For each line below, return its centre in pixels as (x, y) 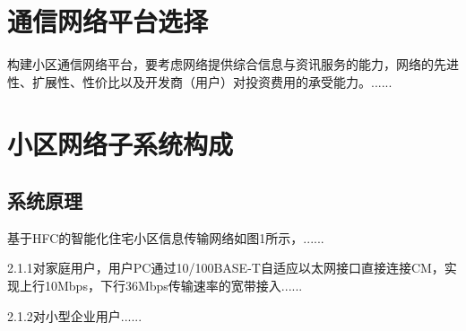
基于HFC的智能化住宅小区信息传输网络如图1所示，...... (166, 237)
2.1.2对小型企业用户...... (75, 315)
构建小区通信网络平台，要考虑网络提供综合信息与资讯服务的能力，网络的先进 (233, 64)
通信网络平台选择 (108, 21)
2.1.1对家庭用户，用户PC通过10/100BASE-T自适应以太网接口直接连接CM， (226, 268)
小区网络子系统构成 (121, 143)
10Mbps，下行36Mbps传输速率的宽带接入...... (173, 286)
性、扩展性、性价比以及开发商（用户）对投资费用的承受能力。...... (200, 81)
